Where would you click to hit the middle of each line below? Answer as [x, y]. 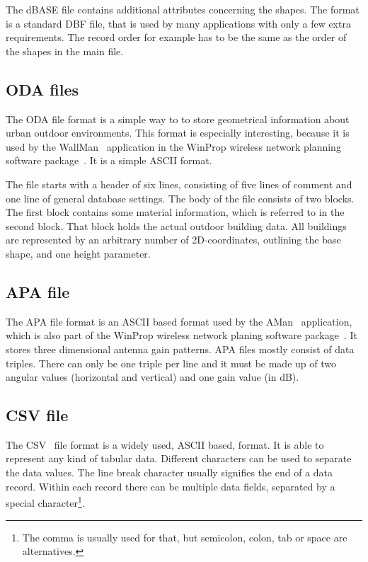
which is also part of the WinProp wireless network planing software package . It [182, 335]
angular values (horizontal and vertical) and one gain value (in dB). [153, 377]
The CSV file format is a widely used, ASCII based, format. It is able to [165, 444]
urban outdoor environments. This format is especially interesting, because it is [178, 133]
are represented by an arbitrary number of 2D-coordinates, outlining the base [173, 240]
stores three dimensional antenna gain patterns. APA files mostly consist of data [180, 349]
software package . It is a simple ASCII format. [109, 160]
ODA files [42, 89]
